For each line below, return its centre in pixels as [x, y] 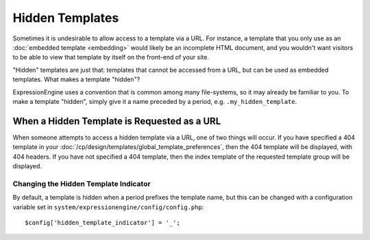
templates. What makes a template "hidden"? [76, 79]
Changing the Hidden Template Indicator [82, 183]
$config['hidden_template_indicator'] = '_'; [103, 223]
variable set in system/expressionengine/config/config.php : [108, 207]
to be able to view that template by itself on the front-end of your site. [111, 57]
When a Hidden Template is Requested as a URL [117, 121]
